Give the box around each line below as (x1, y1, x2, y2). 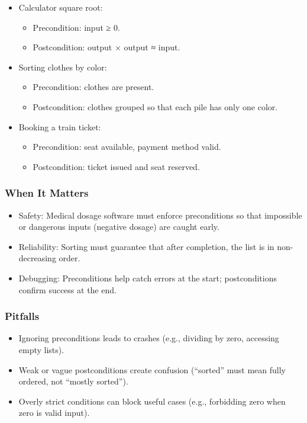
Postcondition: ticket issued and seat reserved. (33, 160, 200, 172)
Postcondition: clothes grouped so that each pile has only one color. (33, 100, 278, 113)
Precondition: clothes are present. (33, 81, 154, 93)
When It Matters (5, 185, 89, 200)
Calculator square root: (18, 1, 103, 13)
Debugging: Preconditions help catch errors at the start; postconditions (18, 271, 277, 284)
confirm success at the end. (18, 283, 117, 296)
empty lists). (18, 343, 64, 355)
